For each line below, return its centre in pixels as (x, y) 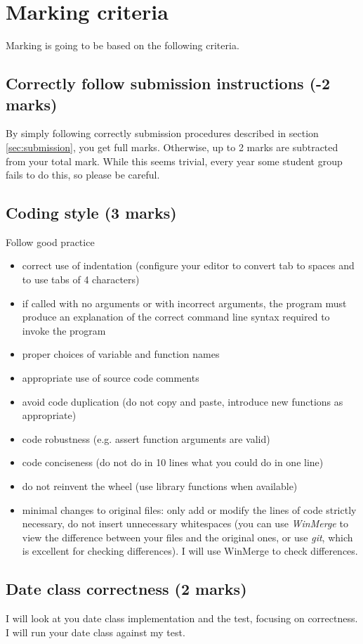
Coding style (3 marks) (91, 213)
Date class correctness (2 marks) (126, 589)
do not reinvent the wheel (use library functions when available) (160, 486)
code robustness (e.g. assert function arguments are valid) (146, 438)
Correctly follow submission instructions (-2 (168, 83)
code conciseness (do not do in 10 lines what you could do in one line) (173, 462)
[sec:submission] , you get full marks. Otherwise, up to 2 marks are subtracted (172, 147)
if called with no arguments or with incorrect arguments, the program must (184, 303)
